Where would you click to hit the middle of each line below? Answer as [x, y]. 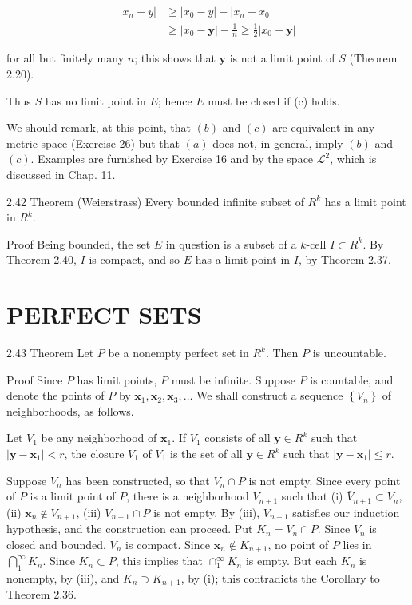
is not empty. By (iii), [207, 512]
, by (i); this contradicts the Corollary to [280, 577]
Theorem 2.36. [42, 594]
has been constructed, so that [138, 480]
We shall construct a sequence [270, 395]
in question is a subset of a [231, 243]
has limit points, [117, 379]
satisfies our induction [346, 512]
